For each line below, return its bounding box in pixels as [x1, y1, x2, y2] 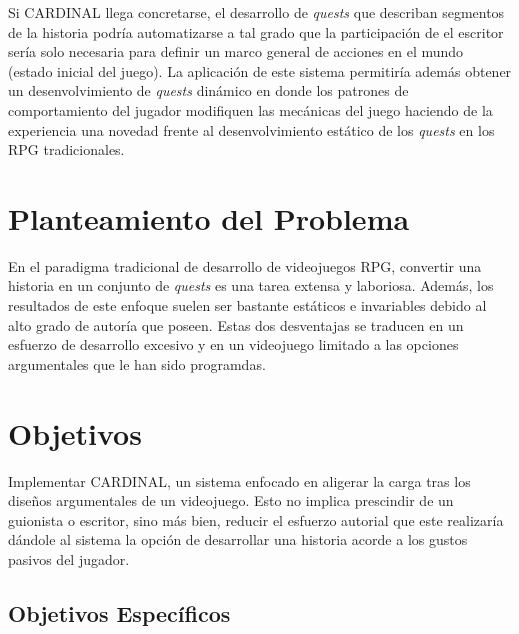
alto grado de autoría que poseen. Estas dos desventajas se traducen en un [8, 314, 464, 335]
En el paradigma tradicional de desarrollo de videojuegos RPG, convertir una [8, 255, 482, 276]
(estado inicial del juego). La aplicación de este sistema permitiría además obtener [8, 60, 512, 81]
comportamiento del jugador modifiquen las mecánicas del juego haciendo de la [8, 99, 493, 120]
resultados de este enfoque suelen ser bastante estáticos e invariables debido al [8, 295, 487, 316]
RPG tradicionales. [8, 139, 125, 160]
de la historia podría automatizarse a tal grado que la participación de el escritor [8, 21, 504, 42]
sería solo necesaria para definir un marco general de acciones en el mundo [8, 41, 464, 62]
